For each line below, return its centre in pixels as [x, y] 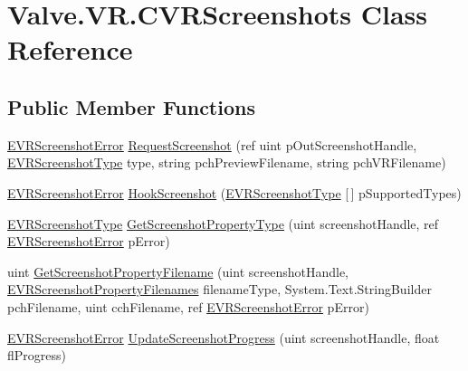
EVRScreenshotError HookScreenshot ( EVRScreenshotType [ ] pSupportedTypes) [234, 192]
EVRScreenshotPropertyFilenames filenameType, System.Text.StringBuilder [220, 289]
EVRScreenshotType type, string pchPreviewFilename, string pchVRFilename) [227, 162]
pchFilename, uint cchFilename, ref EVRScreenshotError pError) [188, 306]
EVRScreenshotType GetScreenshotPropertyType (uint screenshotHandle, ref [223, 223]
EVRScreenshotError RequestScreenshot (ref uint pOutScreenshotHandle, [212, 144]
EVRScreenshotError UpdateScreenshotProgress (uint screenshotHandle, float [224, 337]
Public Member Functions [131, 106]
